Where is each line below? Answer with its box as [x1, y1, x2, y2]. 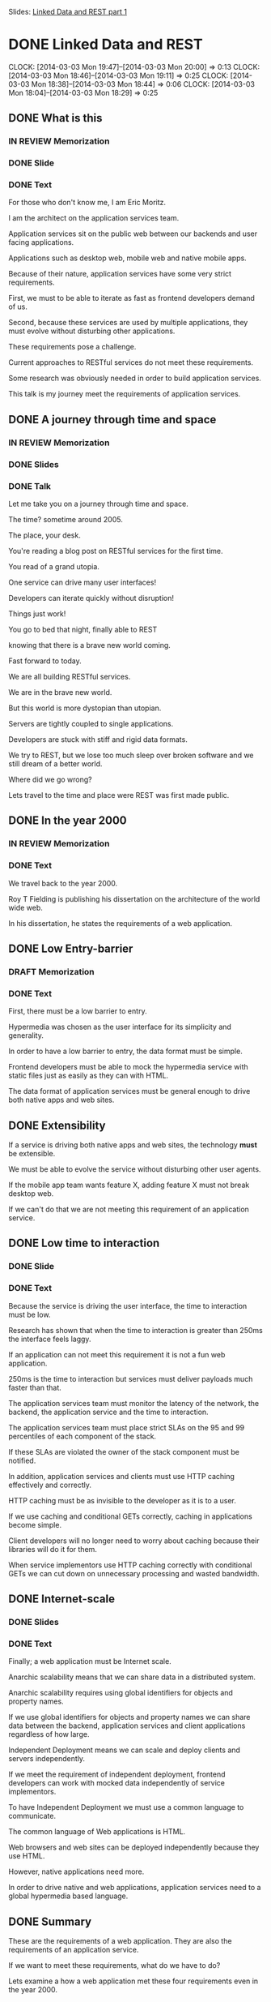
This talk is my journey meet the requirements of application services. [8, 389, 241, 399]
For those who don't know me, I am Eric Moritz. [8, 198, 167, 208]
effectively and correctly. [8, 1480, 91, 1490]
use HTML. [8, 1851, 45, 1861]
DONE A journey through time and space [8, 413, 217, 427]
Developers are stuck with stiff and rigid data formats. [8, 735, 188, 744]
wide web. [8, 902, 43, 912]
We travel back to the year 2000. [8, 878, 118, 888]
